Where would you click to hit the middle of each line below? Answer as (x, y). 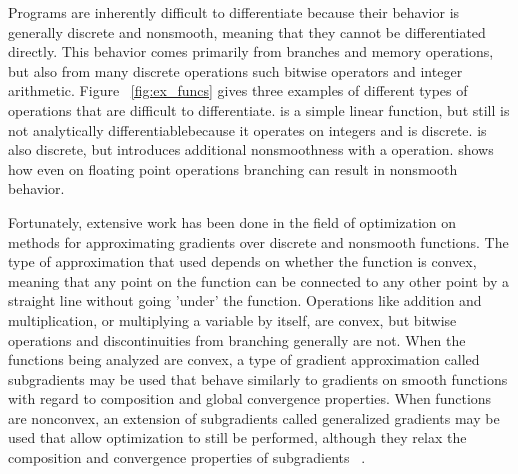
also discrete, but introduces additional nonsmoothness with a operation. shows (251, 149)
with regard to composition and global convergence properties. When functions (250, 398)
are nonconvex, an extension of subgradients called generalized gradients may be (254, 417)
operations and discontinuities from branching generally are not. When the (237, 339)
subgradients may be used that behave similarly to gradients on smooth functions (258, 378)
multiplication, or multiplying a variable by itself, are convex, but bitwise (232, 319)
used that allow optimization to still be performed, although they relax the (237, 437)
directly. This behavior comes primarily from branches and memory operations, (251, 51)
